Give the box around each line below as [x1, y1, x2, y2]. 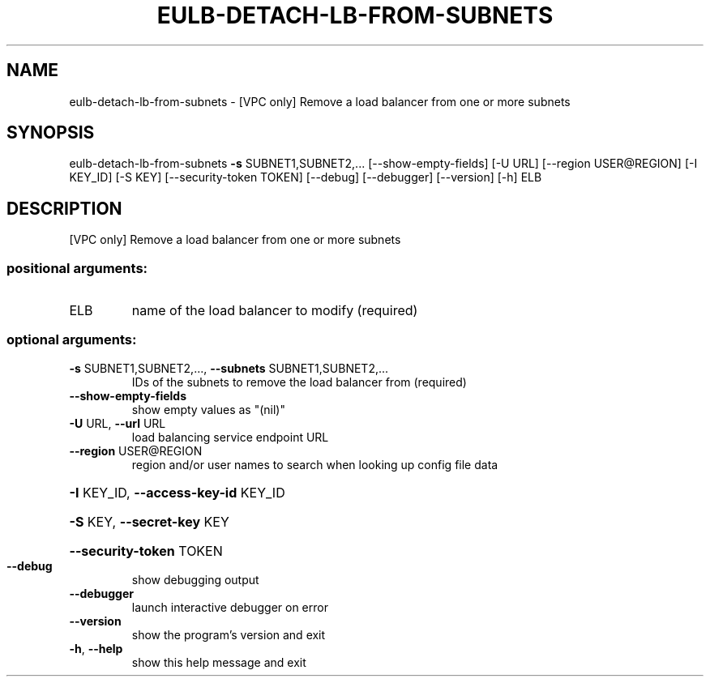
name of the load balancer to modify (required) [131, 302, 418, 319]
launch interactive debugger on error [131, 600, 328, 614]
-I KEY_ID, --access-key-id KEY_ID [69, 484, 285, 501]
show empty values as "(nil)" [131, 402, 285, 416]
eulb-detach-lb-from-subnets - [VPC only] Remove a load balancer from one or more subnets [69, 94, 571, 109]
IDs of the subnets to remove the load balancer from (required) [131, 374, 467, 389]
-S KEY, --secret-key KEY [69, 513, 229, 530]
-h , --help [69, 641, 123, 655]
